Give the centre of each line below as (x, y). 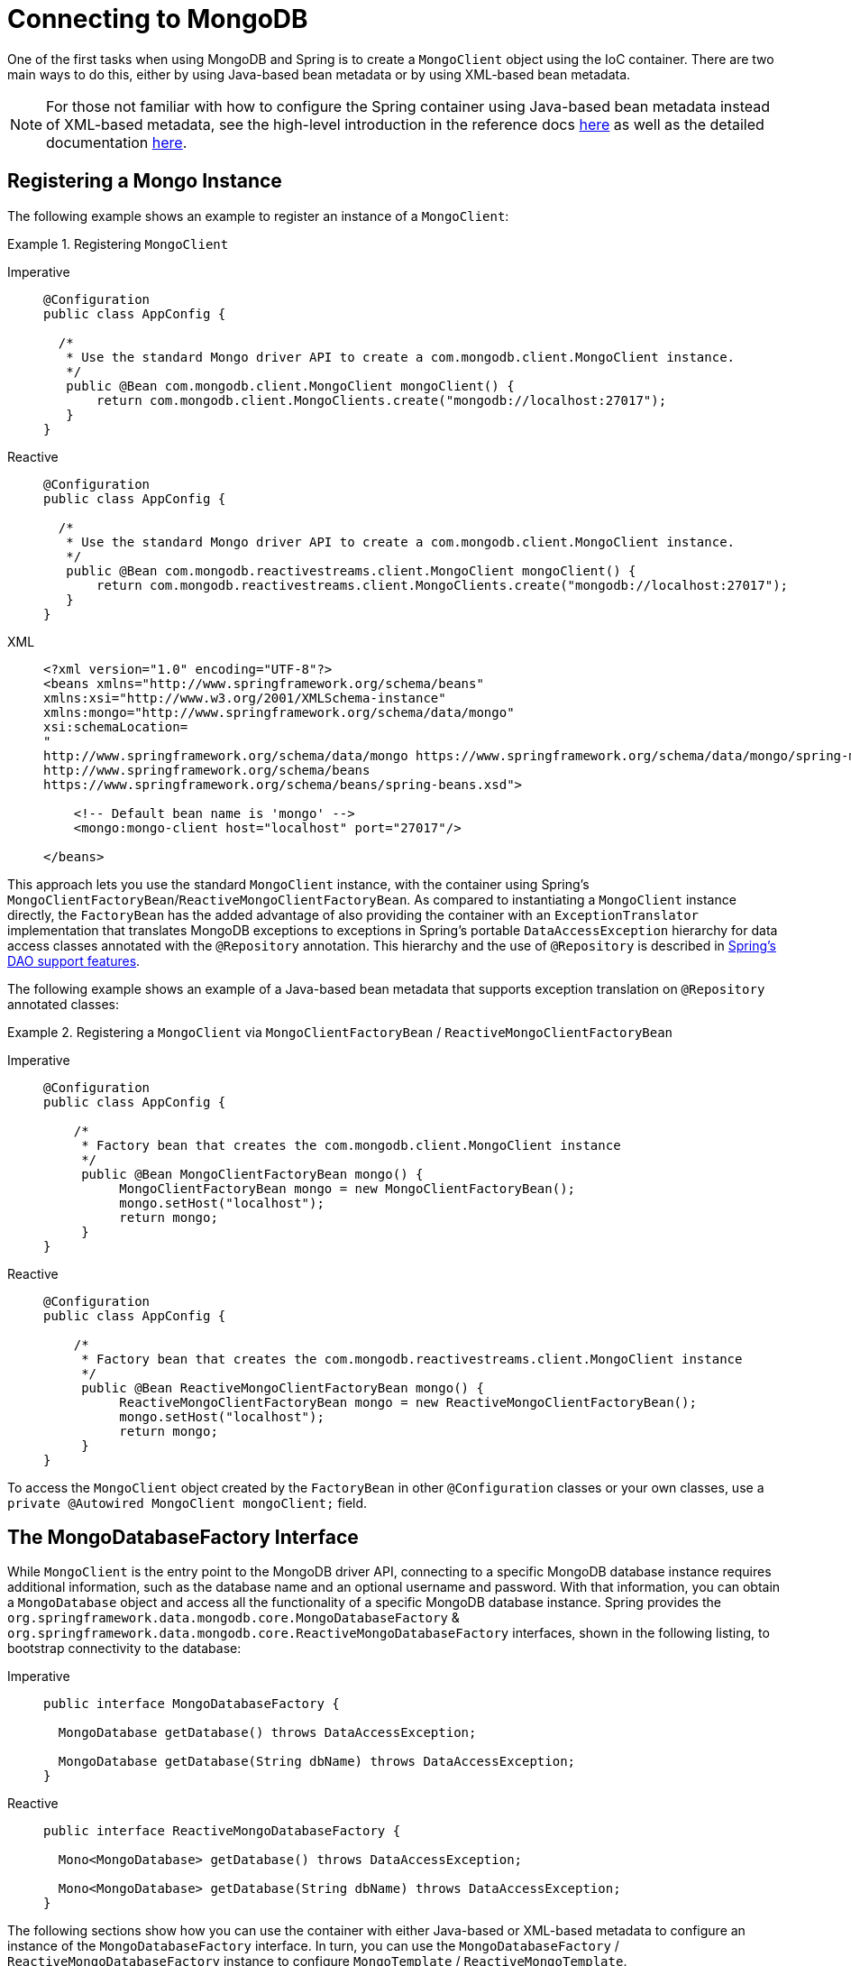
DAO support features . (74, 960)
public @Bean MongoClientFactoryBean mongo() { (252, 1174)
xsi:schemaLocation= (116, 726)
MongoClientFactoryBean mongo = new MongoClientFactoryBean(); (348, 1188)
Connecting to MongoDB (158, 19)
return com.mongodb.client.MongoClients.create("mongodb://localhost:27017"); (382, 400)
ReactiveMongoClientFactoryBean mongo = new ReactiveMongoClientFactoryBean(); (408, 1402)
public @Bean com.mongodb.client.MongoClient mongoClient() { (290, 386)
